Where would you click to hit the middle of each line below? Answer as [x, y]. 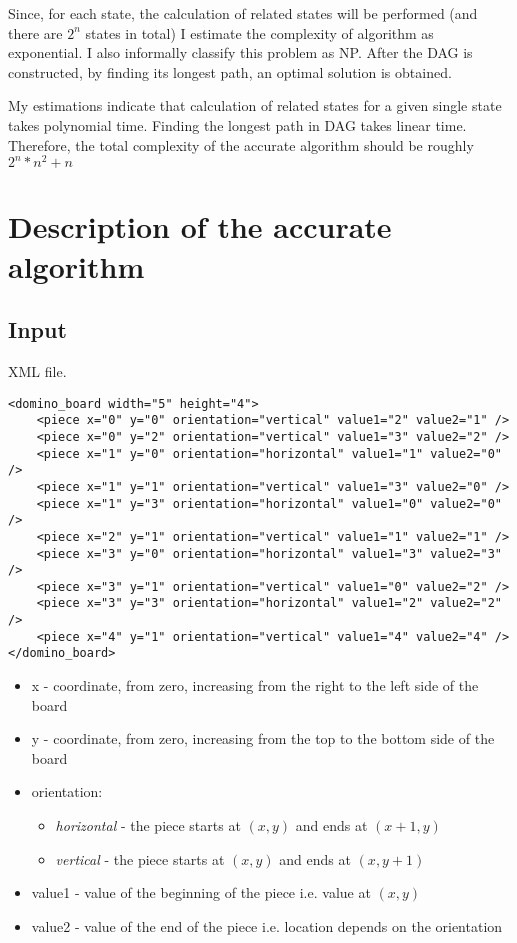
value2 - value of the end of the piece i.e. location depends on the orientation [267, 925]
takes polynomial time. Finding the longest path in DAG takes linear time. [237, 124]
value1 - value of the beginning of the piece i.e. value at [201, 892]
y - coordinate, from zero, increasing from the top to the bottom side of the [263, 738]
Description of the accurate [200, 226]
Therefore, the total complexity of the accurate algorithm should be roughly [241, 144]
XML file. [37, 371]
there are [35, 32]
